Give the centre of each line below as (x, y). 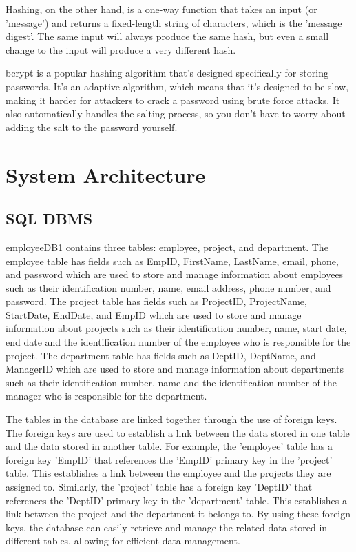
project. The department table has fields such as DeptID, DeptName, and (161, 355)
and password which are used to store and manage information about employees (175, 274)
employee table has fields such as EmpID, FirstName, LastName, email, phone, (172, 260)
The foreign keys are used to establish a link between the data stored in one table (178, 432)
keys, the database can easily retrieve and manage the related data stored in (167, 527)
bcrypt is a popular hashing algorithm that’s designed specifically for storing (167, 73)
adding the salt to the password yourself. (92, 127)
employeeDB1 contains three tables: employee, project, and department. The (167, 247)
